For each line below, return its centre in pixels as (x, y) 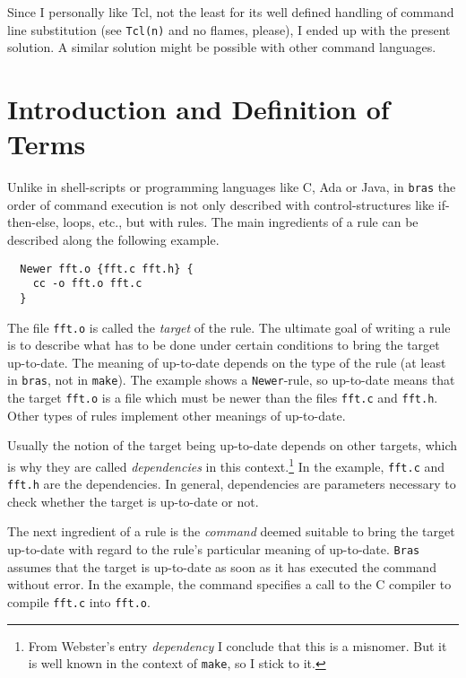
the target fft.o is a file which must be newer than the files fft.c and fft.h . (223, 398)
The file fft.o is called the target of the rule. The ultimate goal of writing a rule (229, 327)
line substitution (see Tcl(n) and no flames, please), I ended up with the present (229, 29)
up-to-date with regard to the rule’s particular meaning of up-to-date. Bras (214, 549)
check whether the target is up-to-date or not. (133, 501)
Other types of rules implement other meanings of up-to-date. (177, 415)
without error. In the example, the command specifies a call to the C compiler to (229, 584)
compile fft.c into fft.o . (79, 601)
